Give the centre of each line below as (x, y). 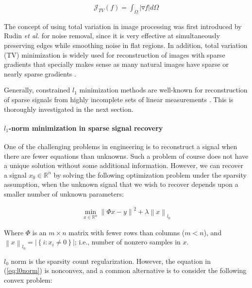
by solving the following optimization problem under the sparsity (150, 174)
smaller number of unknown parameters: (64, 193)
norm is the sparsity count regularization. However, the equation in (111, 261)
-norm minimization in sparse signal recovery (86, 128)
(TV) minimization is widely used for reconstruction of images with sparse (115, 54)
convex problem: (28, 280)
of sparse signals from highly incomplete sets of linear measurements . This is (119, 99)
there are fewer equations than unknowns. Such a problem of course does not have (126, 156)
